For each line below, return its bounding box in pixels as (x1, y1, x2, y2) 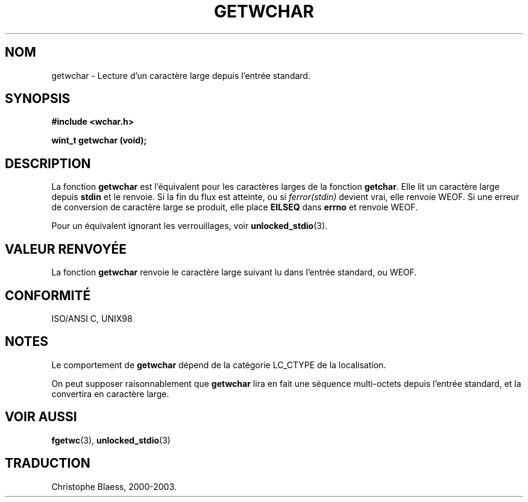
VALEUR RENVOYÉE (5, 241, 127, 257)
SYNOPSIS (5, 91, 71, 107)
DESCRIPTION (5, 155, 91, 171)
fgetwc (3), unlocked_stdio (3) (51, 435, 171, 445)
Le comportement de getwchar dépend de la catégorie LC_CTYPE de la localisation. (51, 359, 386, 370)
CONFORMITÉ (5, 287, 91, 303)
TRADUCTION (5, 456, 90, 471)
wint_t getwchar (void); (51, 135, 147, 146)
